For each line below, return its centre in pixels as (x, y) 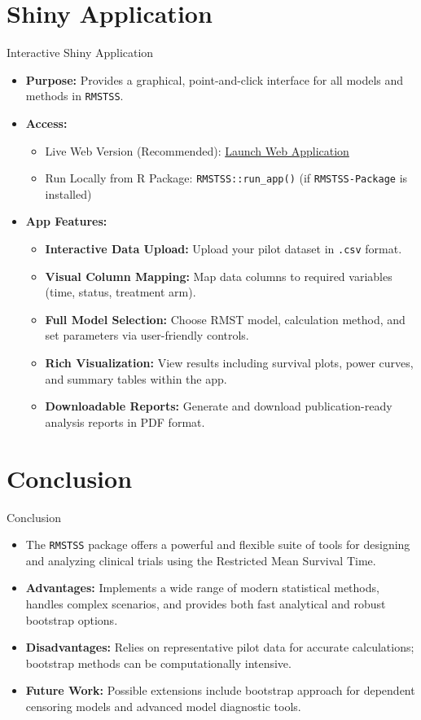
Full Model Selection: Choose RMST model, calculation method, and (225, 319)
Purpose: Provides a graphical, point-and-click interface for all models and (215, 79)
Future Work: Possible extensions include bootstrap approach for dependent (220, 690)
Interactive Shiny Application (80, 53)
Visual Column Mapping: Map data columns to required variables (219, 276)
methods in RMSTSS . (75, 96)
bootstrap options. (72, 619)
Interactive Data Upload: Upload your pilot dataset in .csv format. (224, 248)
